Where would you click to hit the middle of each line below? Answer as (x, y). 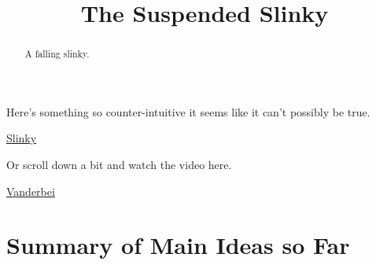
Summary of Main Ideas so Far (178, 245)
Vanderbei (31, 191)
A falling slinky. (57, 54)
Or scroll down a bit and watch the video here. (119, 165)
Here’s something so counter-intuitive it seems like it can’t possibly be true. (188, 111)
